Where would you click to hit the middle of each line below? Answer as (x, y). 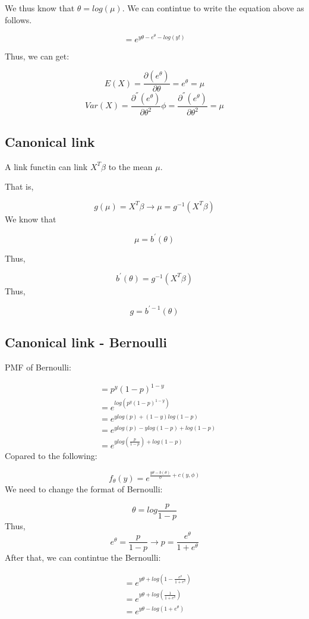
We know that (31, 219)
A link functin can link (46, 166)
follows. (18, 19)
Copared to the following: (51, 456)
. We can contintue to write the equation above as (213, 8)
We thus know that (40, 8)
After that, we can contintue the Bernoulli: (83, 557)
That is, (19, 186)
